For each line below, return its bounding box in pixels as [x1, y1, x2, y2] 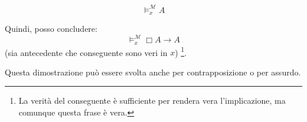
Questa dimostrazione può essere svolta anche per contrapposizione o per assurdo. [5, 65, 301, 78]
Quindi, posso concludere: [5, 22, 97, 34]
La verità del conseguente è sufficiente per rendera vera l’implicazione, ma [18, 94, 286, 107]
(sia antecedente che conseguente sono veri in [5, 46, 168, 58]
